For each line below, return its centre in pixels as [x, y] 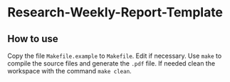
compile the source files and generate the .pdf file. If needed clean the [111, 63]
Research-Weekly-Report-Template [115, 12]
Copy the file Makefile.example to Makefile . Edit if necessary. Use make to [115, 56]
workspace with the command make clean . [69, 71]
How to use [33, 39]
